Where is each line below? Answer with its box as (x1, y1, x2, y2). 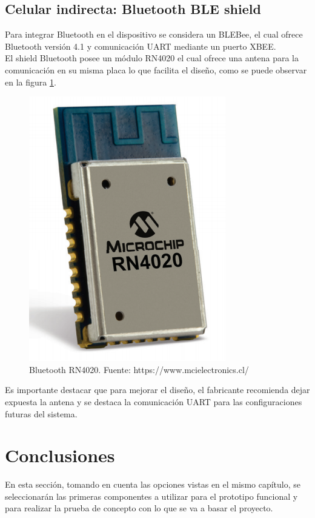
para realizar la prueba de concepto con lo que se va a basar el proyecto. (5, 502, 273, 514)
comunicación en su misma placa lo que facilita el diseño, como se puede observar (5, 63, 307, 76)
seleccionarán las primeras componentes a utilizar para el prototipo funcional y (5, 489, 298, 502)
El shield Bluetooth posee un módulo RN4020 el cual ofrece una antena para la (5, 52, 299, 64)
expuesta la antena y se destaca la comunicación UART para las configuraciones (5, 395, 302, 408)
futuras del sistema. (5, 407, 78, 420)
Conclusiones (5, 443, 115, 468)
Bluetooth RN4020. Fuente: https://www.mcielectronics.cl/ (29, 363, 249, 375)
